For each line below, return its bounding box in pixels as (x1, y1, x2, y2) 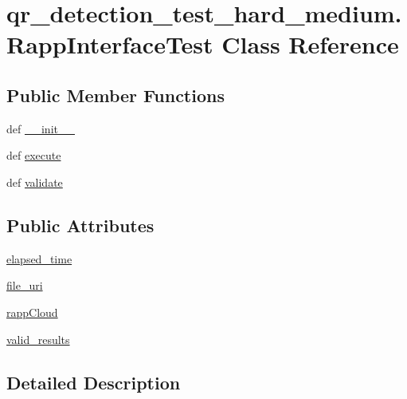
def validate (6, 173, 63, 190)
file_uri (6, 277, 43, 294)
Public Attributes (6, 212, 155, 237)
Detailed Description (6, 369, 181, 394)
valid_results (6, 330, 70, 347)
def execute (6, 147, 61, 164)
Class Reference (221, 28, 399, 61)
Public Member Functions (6, 82, 225, 107)
